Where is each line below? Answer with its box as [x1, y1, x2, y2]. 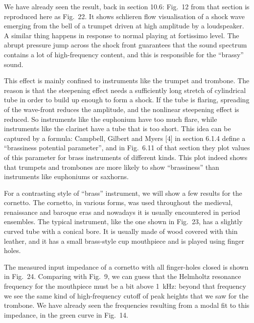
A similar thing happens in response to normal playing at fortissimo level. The [4, 30, 239, 40]
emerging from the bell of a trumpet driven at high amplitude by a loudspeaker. [4, 21, 244, 31]
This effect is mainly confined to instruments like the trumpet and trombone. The [4, 75, 250, 86]
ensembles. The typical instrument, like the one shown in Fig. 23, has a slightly [4, 216, 243, 227]
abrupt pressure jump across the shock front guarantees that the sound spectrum [4, 40, 247, 50]
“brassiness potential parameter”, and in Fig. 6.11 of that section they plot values [4, 142, 250, 153]
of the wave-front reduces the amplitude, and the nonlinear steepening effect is [4, 104, 239, 114]
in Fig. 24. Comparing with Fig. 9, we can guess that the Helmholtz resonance [4, 271, 241, 281]
